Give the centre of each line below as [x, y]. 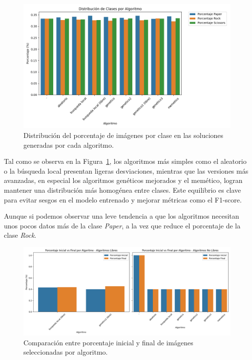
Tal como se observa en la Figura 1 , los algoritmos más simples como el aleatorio [125, 161]
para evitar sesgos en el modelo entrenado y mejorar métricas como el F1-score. [123, 199]
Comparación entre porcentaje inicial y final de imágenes [108, 342]
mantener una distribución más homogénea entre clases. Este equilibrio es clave [123, 190]
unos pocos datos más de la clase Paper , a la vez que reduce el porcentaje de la [122, 225]
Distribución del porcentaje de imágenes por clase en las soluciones [124, 135]
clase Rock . [20, 235]
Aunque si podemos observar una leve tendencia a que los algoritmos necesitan [122, 216]
